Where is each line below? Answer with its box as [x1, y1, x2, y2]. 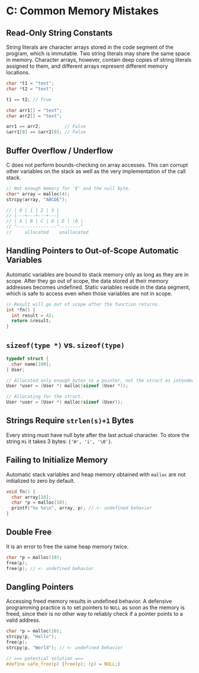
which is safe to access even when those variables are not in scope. [6, 290, 173, 297]
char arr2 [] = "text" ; [6, 113, 62, 119]
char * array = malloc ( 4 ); [6, 191, 70, 197]
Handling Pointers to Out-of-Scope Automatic [6, 246, 179, 256]
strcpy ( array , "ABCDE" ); [6, 196, 68, 203]
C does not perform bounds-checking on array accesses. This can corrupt [6, 161, 188, 168]
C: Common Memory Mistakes [6, 4, 159, 18]
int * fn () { [6, 307, 36, 313]
